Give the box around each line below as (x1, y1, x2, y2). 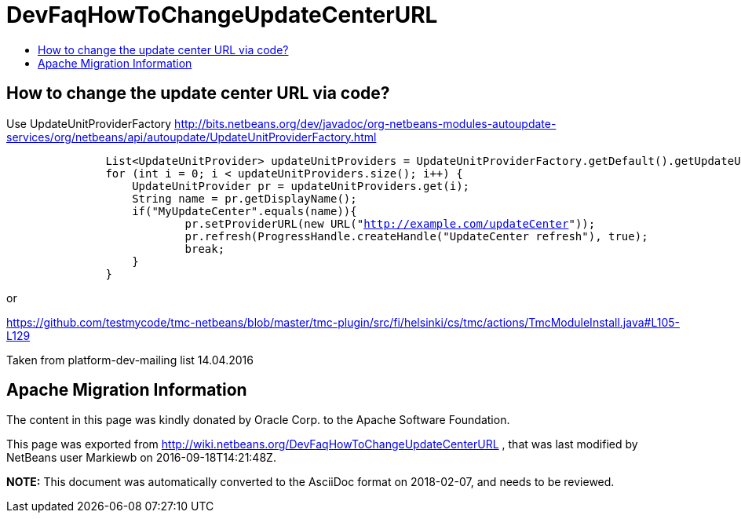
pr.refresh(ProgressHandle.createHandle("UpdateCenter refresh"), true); (184, 229, 648, 243)
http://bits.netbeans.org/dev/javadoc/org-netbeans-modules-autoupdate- (174, 116, 557, 130)
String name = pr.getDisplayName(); (132, 192, 357, 205)
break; (184, 242, 225, 255)
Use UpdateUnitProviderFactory (6, 116, 172, 130)
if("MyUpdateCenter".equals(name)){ (132, 204, 357, 217)
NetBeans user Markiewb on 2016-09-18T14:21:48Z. (6, 451, 276, 465)
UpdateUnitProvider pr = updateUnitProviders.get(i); (132, 179, 470, 192)
